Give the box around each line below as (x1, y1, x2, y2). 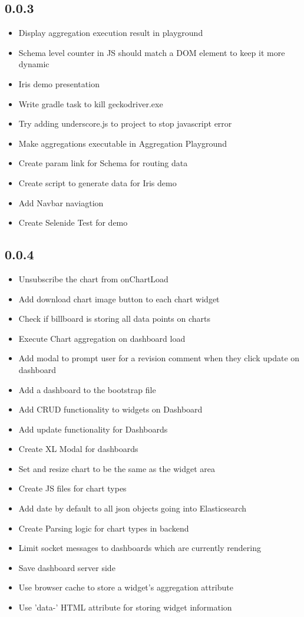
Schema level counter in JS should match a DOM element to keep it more (18, 46, 285, 58)
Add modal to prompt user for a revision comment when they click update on (18, 352, 300, 364)
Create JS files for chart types (18, 482, 127, 494)
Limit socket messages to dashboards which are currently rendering (18, 542, 261, 554)
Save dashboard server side (18, 561, 115, 573)
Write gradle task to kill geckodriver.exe (18, 97, 163, 110)
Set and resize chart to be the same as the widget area (18, 462, 215, 474)
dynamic (18, 58, 49, 70)
